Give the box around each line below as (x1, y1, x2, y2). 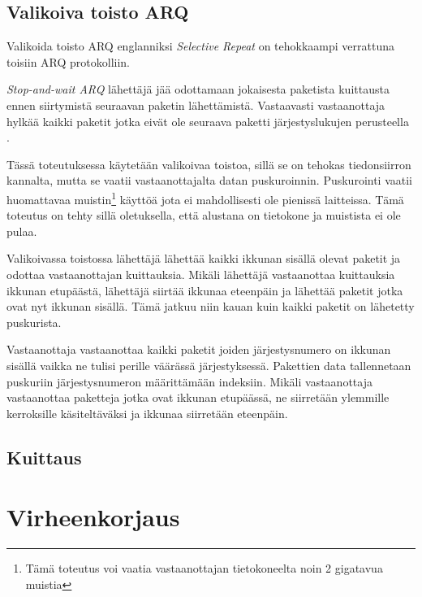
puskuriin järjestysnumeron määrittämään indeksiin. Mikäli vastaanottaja (6, 373, 372, 390)
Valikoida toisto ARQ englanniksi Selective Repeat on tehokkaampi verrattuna (6, 37, 394, 54)
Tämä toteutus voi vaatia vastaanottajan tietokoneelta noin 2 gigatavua (25, 560, 383, 577)
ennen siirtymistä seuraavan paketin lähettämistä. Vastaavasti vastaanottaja (6, 96, 385, 113)
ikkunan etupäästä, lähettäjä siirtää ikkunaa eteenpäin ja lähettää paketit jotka (6, 281, 403, 298)
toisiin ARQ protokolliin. (6, 53, 131, 70)
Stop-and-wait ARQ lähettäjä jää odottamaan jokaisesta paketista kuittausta (6, 81, 390, 98)
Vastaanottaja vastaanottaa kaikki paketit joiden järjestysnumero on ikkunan (6, 341, 391, 358)
